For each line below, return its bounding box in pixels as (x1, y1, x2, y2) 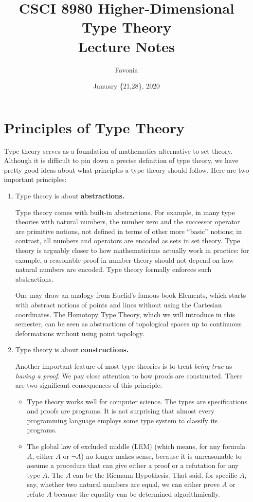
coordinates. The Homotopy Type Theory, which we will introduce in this (15, 309, 235, 319)
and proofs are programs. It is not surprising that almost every (27, 406, 215, 416)
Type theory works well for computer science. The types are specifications (27, 396, 248, 406)
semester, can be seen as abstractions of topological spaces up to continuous (15, 319, 242, 329)
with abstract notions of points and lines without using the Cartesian (15, 299, 222, 309)
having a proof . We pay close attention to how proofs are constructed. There (15, 370, 243, 380)
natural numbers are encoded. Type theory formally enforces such (15, 264, 212, 274)
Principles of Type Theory (4, 117, 185, 137)
